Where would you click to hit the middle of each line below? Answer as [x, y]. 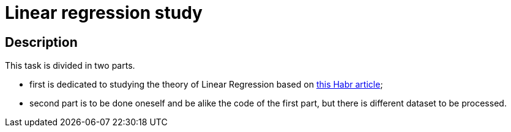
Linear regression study [104, 13]
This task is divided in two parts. [70, 66]
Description [41, 42]
